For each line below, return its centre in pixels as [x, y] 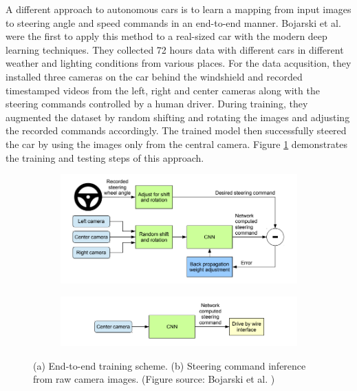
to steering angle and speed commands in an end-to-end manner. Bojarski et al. [173, 22]
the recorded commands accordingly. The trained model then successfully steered [176, 130]
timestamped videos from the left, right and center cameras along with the [163, 90]
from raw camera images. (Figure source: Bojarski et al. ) [154, 379]
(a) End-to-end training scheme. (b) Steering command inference [170, 365]
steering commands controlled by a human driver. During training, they [157, 104]
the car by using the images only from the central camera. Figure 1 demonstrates [176, 144]
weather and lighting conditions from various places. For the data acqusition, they [178, 63]
